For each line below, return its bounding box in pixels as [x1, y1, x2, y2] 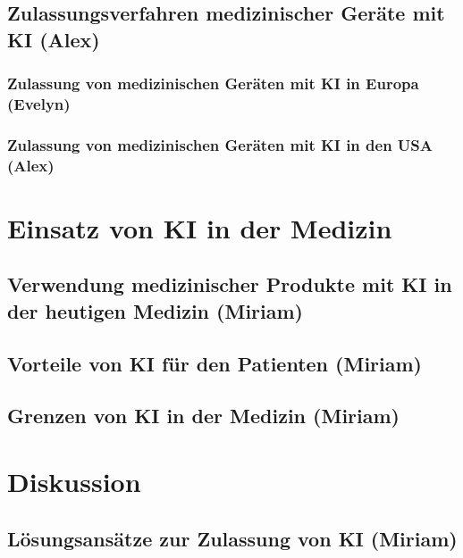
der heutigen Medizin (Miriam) [7, 296, 304, 324]
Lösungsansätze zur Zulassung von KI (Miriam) [7, 524, 458, 552]
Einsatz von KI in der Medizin [7, 209, 392, 246]
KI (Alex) [7, 25, 100, 53]
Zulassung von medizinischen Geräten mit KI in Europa [7, 72, 419, 95]
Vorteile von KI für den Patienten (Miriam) [7, 349, 423, 377]
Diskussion [7, 463, 141, 499]
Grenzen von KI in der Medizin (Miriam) [7, 402, 400, 429]
